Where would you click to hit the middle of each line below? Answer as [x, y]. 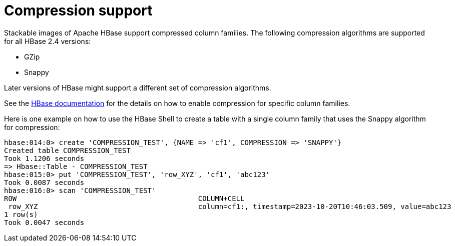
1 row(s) [21, 214]
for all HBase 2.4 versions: [48, 41]
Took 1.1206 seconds [44, 158]
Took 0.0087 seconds [44, 182]
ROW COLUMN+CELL [124, 198]
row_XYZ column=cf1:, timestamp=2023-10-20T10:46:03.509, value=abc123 [230, 206]
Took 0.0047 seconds [44, 222]
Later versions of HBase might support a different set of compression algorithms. [138, 87]
